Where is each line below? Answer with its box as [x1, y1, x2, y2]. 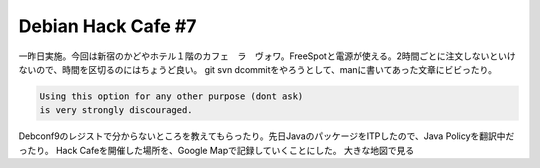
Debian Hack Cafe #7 [18, 15, 197, 37]
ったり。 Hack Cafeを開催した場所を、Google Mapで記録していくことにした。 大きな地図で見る [18, 144, 415, 156]
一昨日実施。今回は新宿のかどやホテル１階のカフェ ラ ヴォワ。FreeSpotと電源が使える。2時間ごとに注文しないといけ [18, 50, 517, 62]
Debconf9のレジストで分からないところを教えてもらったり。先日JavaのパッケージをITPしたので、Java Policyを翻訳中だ [18, 130, 515, 142]
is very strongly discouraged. [39, 105, 194, 116]
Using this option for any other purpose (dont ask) [39, 90, 304, 102]
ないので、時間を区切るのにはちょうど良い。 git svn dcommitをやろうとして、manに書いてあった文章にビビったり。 [18, 63, 497, 75]
